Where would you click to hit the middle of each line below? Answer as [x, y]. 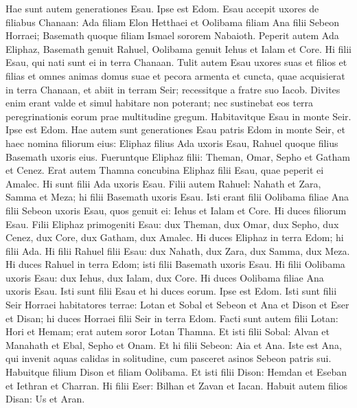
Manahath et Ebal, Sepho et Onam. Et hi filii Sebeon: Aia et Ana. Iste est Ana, [174, 344]
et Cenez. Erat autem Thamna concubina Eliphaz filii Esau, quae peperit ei [165, 170]
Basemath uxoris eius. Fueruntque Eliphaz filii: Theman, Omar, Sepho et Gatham [178, 156]
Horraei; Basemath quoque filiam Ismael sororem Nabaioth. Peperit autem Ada [172, 35]
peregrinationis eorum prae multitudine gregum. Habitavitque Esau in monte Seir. [178, 116]
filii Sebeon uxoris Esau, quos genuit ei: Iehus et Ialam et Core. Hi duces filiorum [176, 210]
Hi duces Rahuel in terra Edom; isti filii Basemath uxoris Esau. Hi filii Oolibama [175, 264]
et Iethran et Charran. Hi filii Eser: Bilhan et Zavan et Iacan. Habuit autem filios [177, 385]
